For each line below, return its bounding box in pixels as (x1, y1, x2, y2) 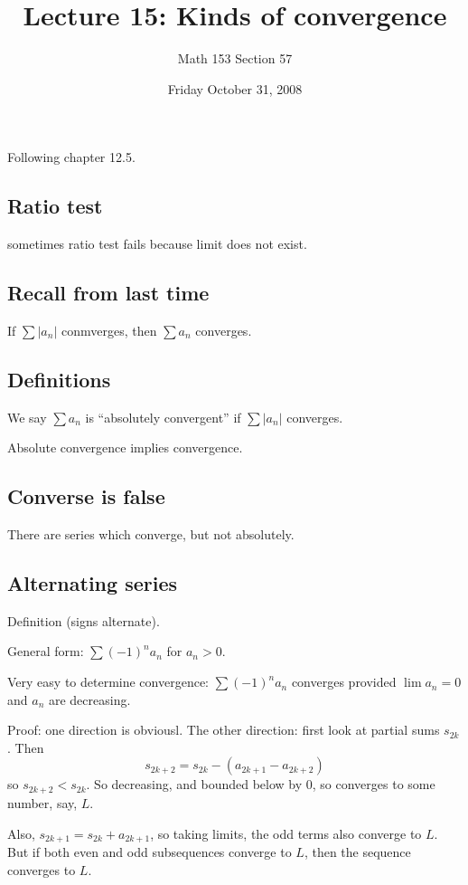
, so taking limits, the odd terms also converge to (150, 823, 422, 842)
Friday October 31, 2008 (167, 79, 303, 98)
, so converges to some (312, 775, 435, 794)
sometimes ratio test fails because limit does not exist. (7, 234, 307, 253)
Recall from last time (7, 279, 210, 307)
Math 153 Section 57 (177, 49, 293, 68)
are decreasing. (48, 690, 131, 709)
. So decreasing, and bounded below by (86, 775, 303, 794)
